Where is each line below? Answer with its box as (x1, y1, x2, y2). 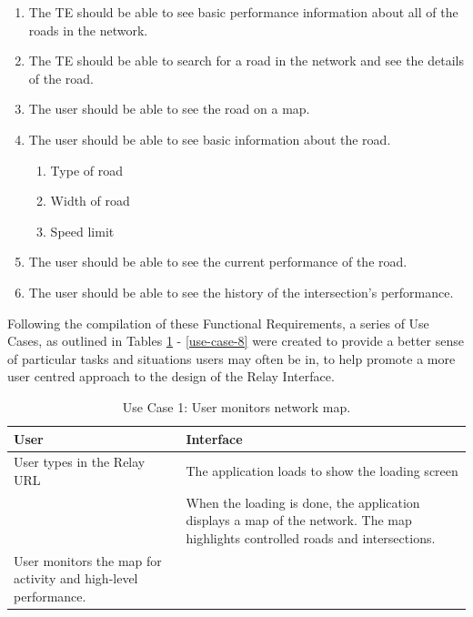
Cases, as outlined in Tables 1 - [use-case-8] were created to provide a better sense (7, 331, 464, 350)
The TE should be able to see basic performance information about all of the (28, 3, 458, 21)
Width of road (50, 191, 130, 210)
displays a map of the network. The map (186, 511, 412, 530)
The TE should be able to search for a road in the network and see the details (28, 51, 464, 70)
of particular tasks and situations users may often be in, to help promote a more (7, 349, 456, 368)
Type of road (50, 160, 123, 179)
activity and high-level (14, 569, 138, 588)
